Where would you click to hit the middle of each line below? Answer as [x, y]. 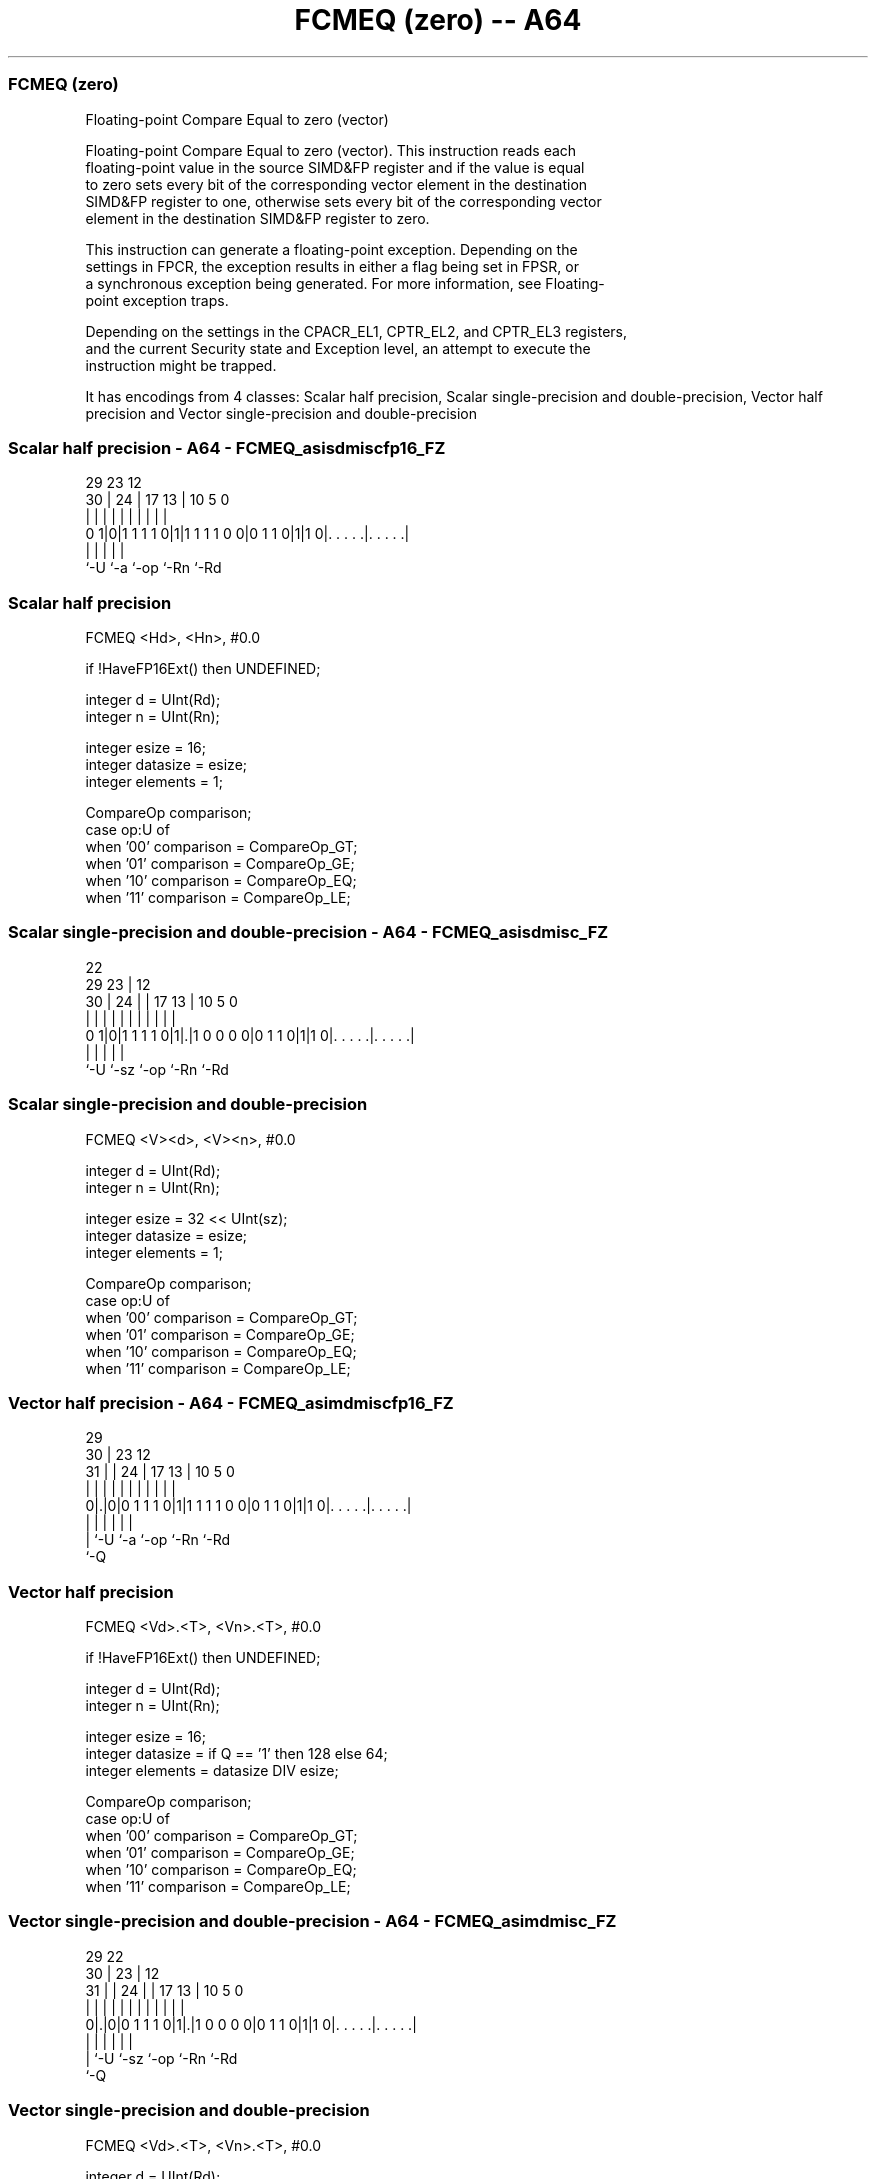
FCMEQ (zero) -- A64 [438, 20]
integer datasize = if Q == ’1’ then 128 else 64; [236, 1753]
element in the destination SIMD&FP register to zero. [257, 218]
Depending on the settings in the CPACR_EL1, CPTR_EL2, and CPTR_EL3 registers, [356, 331]
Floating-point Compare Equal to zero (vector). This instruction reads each [331, 150]
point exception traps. [157, 300]
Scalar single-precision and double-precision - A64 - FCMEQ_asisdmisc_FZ [308, 932]
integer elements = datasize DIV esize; [212, 1770]
